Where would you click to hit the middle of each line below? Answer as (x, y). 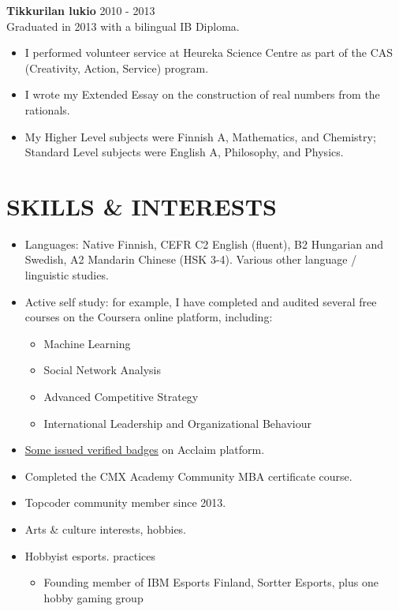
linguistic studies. (67, 275)
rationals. (47, 109)
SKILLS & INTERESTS (142, 206)
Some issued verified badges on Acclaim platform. (145, 450)
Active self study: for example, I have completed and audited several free (201, 301)
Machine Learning (87, 343)
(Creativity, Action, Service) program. (117, 67)
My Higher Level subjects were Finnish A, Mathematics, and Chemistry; (200, 136)
